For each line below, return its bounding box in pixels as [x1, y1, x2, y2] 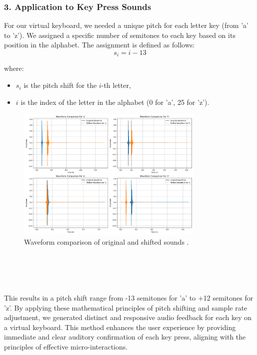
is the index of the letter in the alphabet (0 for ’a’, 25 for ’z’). [20, 96, 209, 107]
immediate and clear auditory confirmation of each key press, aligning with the [4, 332, 246, 342]
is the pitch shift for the [23, 80, 97, 90]
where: [4, 63, 24, 73]
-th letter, [101, 80, 131, 90]
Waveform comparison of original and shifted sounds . [24, 236, 189, 247]
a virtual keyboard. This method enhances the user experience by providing [4, 322, 236, 332]
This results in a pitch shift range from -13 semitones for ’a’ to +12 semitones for [4, 292, 253, 303]
